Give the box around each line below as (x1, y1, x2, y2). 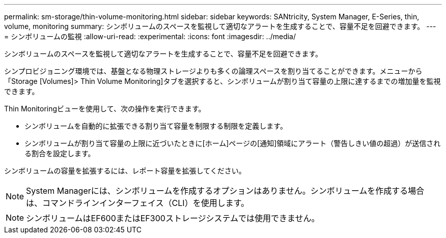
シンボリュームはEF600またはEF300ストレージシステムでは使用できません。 (26, 213, 320, 223)
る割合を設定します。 (24, 149, 95, 158)
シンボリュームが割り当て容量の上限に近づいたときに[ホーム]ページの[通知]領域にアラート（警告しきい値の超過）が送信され (24, 139, 441, 147)
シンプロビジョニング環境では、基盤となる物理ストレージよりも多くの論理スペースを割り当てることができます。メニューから (4, 67, 423, 75)
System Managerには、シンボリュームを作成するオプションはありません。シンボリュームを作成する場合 (26, 186, 425, 196)
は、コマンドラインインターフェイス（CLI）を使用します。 (26, 198, 249, 208)
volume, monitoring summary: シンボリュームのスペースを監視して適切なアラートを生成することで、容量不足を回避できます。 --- (4, 22, 436, 31)
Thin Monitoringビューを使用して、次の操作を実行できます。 (4, 104, 206, 113)
